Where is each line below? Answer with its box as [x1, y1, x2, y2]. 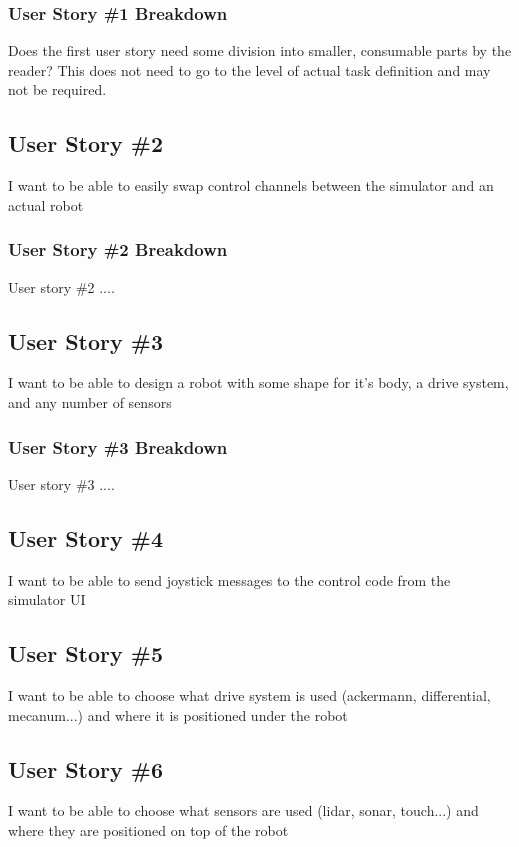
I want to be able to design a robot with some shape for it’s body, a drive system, [8, 372, 509, 393]
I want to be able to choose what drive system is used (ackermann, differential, [8, 685, 491, 705]
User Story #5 [8, 638, 164, 669]
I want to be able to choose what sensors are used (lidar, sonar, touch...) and [8, 800, 479, 821]
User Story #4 [8, 522, 164, 553]
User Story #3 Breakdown [8, 434, 228, 459]
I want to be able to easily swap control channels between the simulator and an [8, 175, 494, 196]
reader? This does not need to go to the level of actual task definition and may [8, 59, 491, 80]
